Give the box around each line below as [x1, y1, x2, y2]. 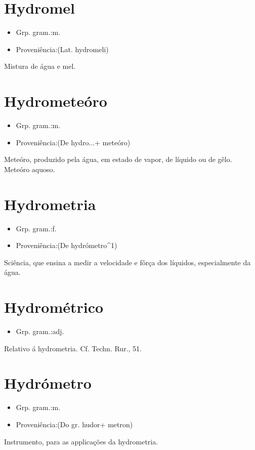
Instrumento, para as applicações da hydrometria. [4, 436, 158, 446]
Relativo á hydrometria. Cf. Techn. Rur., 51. [4, 343, 142, 353]
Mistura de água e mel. [4, 61, 76, 71]
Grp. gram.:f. [16, 223, 57, 233]
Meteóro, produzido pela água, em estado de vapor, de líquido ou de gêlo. [4, 154, 232, 165]
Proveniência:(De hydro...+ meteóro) [16, 137, 131, 147]
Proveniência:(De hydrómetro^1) [16, 240, 117, 251]
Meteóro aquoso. [4, 163, 55, 174]
